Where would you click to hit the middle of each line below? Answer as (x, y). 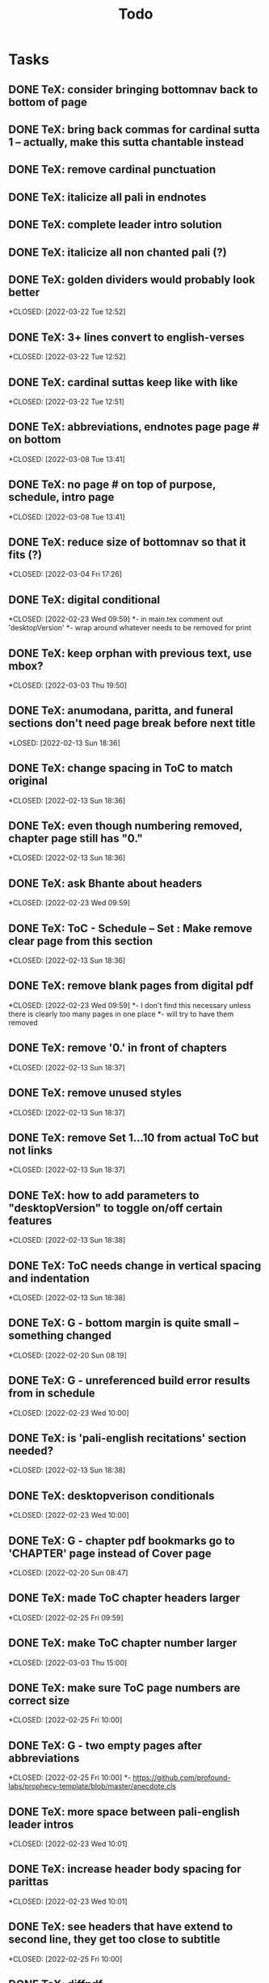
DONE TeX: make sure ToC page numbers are (124, 1688)
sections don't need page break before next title (132, 724)
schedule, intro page (61, 497)
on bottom (35, 440)
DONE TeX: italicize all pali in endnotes (107, 197)
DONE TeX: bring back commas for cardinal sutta (134, 129)
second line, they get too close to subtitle (114, 1940)
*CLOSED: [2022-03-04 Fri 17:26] (65, 574)
